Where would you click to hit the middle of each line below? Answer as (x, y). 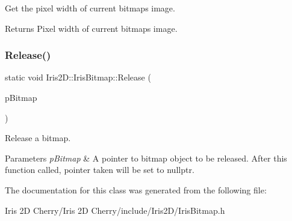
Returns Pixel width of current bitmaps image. (91, 28)
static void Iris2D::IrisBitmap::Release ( (78, 77)
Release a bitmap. (38, 138)
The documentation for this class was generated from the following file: (136, 189)
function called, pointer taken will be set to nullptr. (100, 170)
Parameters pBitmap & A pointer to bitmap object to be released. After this (146, 158)
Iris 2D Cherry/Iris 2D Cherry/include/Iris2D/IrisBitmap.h (115, 210)
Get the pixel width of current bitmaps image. (90, 8)
